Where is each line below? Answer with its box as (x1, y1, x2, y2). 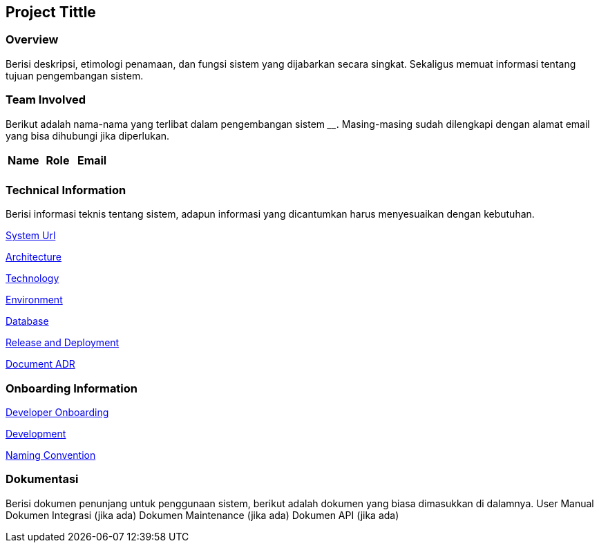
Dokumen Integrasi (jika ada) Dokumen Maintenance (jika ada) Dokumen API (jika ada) (6, 509, 399, 521)
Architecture (6, 251, 62, 263)
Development (6, 428, 66, 440)
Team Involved (6, 93, 86, 107)
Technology (6, 272, 59, 285)
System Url (6, 229, 56, 242)
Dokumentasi (6, 472, 79, 486)
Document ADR (6, 358, 75, 370)
